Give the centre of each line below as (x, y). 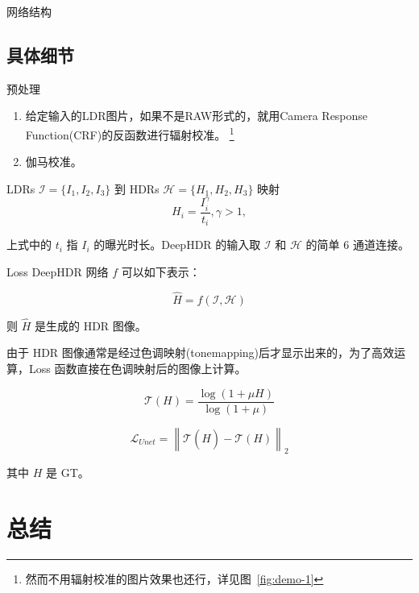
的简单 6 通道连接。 (357, 245)
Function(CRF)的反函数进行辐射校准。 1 (130, 133)
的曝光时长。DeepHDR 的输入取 (177, 245)
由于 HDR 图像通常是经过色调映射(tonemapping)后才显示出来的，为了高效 (201, 352)
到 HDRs (137, 188)
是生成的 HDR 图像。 (90, 325)
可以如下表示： (161, 271)
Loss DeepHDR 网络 (58, 271)
